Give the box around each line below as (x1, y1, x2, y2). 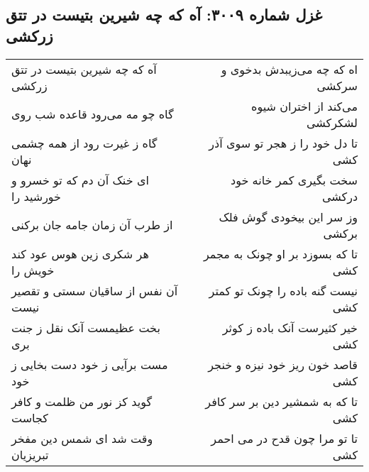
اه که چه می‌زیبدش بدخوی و (221, 60, 358, 77)
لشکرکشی (306, 114, 358, 131)
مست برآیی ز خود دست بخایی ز (11, 356, 168, 373)
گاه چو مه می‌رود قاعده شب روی (11, 106, 174, 123)
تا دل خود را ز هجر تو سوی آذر (209, 134, 358, 151)
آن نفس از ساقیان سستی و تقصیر (11, 282, 178, 299)
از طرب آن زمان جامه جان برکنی (11, 216, 173, 234)
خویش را (11, 261, 55, 278)
